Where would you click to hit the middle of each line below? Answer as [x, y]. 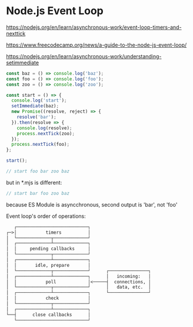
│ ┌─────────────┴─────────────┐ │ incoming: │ [79, 276]
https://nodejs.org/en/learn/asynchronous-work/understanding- [84, 56]
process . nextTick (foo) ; [40, 145]
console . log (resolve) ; [44, 128]
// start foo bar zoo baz [38, 171]
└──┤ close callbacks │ [49, 315]
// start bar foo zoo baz [38, 193]
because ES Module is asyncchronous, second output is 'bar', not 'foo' [92, 204]
